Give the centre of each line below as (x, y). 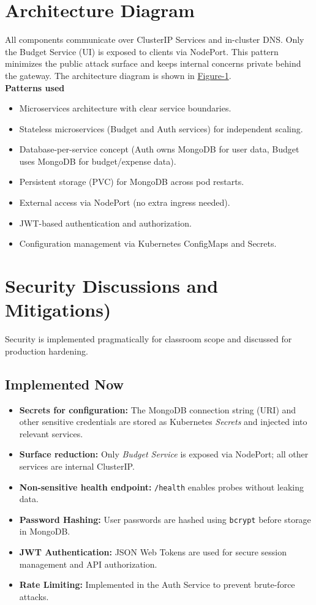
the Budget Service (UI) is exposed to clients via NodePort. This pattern (142, 51)
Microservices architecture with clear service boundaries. (125, 108)
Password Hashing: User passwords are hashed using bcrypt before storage (165, 519)
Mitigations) (58, 310)
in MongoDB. (45, 531)
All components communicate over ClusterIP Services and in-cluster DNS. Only (155, 39)
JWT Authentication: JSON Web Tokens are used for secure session (153, 552)
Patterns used (35, 87)
